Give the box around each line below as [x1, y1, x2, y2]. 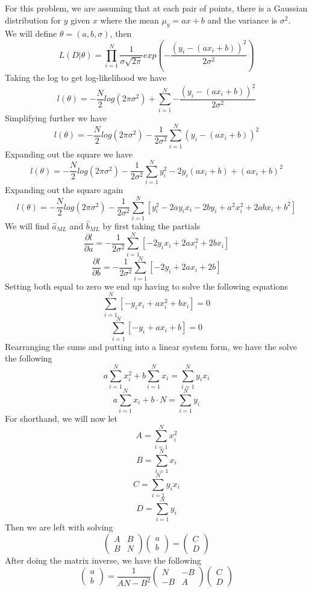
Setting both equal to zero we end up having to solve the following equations [5, 279, 288, 292]
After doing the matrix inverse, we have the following [5, 553, 202, 566]
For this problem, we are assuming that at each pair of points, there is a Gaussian [5, 2, 308, 14]
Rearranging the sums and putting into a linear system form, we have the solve [5, 340, 297, 352]
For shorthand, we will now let [5, 412, 118, 425]
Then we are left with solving [5, 521, 113, 533]
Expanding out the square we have [5, 147, 133, 160]
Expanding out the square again [5, 183, 123, 196]
